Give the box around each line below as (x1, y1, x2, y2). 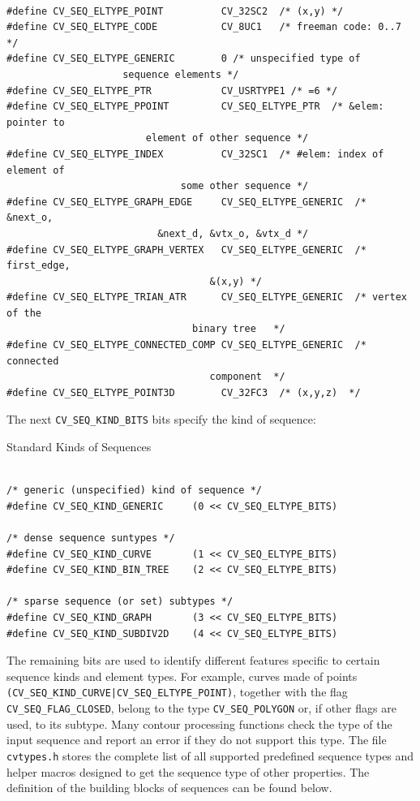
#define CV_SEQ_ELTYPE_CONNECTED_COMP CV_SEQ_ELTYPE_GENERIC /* (6, 339, 366, 351)
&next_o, (6, 212, 54, 224)
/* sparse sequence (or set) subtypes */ (6, 596, 234, 608)
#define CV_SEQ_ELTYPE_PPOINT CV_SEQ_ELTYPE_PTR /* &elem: (6, 101, 384, 113)
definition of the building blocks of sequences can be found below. (6, 779, 332, 796)
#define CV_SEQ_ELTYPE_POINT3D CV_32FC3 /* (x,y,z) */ (6, 386, 361, 398)
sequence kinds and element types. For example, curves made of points (6, 667, 358, 684)
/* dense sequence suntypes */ (6, 532, 175, 545)
